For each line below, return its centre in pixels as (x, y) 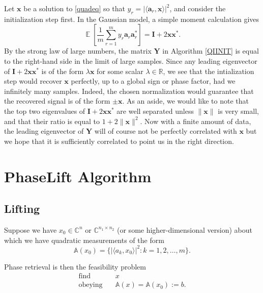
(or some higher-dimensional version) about (185, 229)
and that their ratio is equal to (52, 121)
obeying (91, 285)
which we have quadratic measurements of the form (84, 240)
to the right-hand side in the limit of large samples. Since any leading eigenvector (131, 60)
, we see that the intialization (209, 71)
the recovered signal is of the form (57, 101)
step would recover (33, 81)
